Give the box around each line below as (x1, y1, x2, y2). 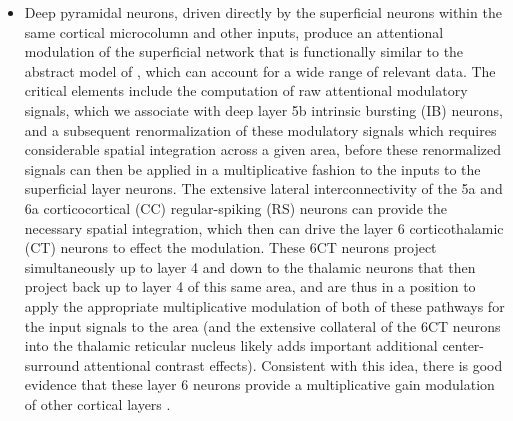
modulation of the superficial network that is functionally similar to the (24, 41, 464, 62)
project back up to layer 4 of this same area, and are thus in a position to (24, 276, 476, 297)
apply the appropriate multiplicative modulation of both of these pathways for (24, 295, 505, 316)
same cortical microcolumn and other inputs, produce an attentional (24, 21, 444, 42)
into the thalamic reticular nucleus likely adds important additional (24, 335, 438, 356)
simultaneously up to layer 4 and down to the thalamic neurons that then (24, 256, 476, 277)
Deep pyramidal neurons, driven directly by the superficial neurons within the (24, 2, 502, 22)
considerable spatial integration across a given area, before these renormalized (24, 139, 502, 160)
